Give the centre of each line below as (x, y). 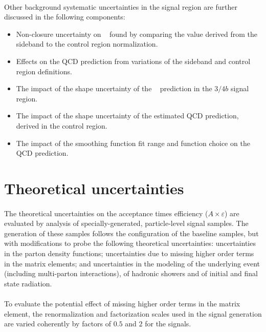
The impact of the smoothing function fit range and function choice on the (133, 143)
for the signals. (168, 324)
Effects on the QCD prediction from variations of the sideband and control (133, 61)
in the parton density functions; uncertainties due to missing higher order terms (129, 253)
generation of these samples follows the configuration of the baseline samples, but (131, 233)
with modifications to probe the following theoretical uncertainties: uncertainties (130, 243)
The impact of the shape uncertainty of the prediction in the (114, 88)
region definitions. (44, 71)
